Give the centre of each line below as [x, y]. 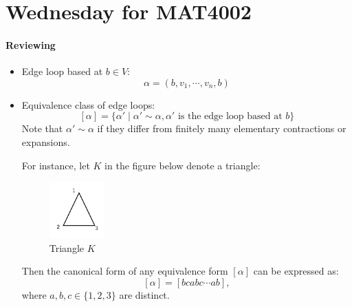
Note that [42, 128]
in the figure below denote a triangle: [183, 165]
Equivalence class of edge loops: [88, 104]
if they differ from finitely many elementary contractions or [222, 128]
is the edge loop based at [230, 117]
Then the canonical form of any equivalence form [125, 271]
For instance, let [56, 165]
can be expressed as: [296, 271]
